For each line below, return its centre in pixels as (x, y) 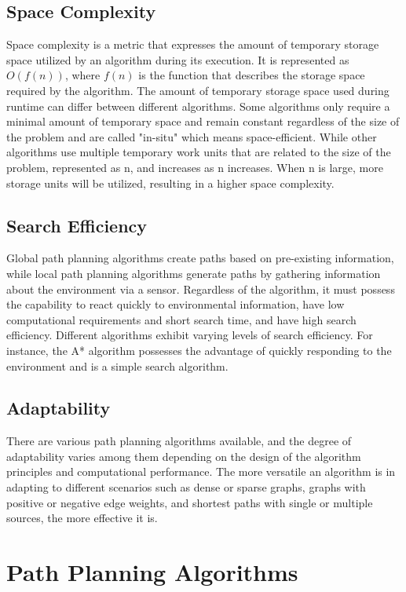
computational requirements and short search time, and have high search (181, 319)
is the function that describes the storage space (252, 75)
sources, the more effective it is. (82, 518)
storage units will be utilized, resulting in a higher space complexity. (170, 183)
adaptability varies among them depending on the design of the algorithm (184, 456)
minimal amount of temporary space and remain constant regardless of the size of (203, 121)
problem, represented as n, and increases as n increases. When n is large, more (195, 167)
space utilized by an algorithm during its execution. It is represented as (178, 59)
